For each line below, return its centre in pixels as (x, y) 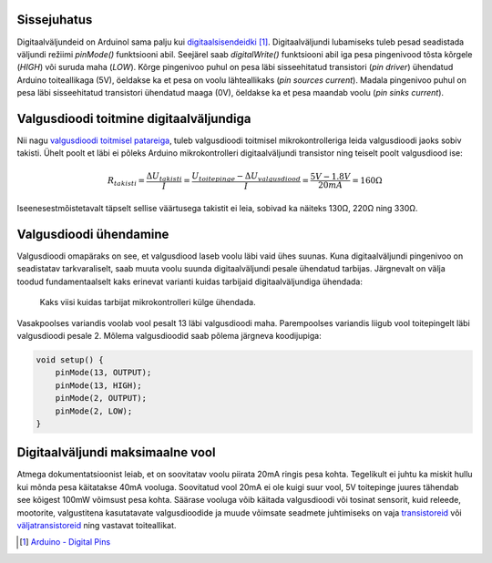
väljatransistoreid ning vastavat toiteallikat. (97, 525)
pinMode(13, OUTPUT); (103, 373)
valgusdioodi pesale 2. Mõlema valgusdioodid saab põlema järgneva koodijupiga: (169, 335)
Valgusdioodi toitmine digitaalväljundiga (134, 118)
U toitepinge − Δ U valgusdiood (246, 177)
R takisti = (126, 181)
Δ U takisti (164, 177)
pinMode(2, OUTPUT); (101, 398)
